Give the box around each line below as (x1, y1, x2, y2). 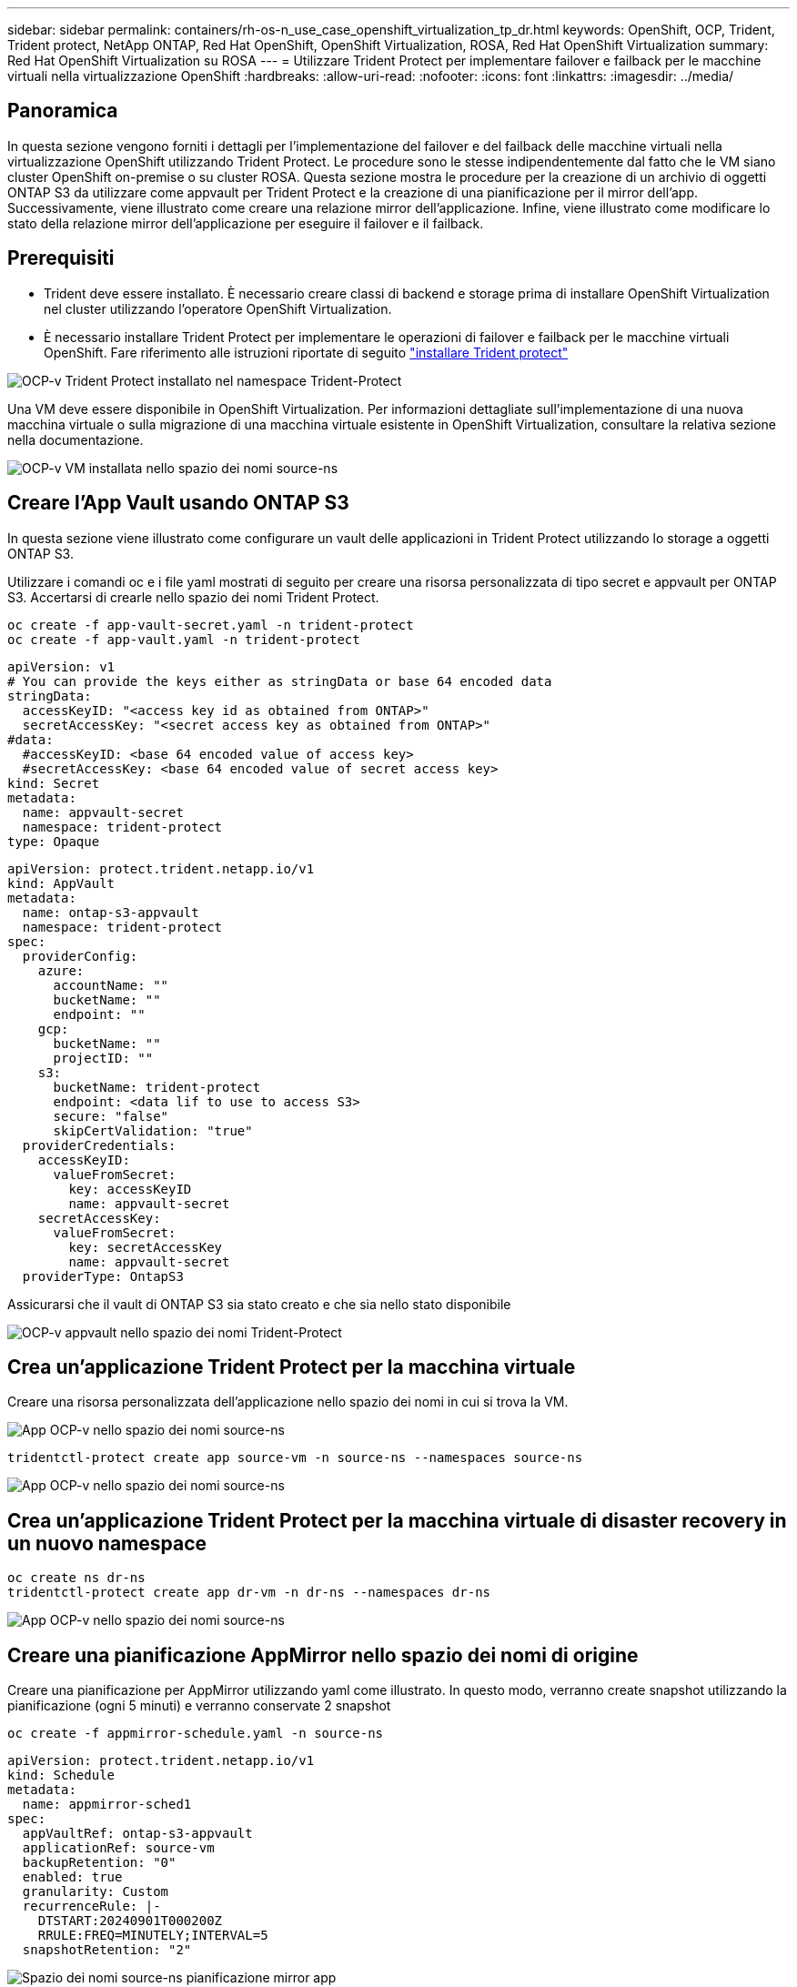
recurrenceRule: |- (22, 1899, 161, 1914)
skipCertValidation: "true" (53, 1123, 253, 1138)
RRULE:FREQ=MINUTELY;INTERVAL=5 (37, 1928, 268, 1943)
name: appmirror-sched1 (22, 1797, 192, 1812)
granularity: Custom (22, 1884, 169, 1900)
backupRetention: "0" (22, 1855, 177, 1871)
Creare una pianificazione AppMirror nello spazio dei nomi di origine (7, 1643, 639, 1667)
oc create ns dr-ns (7, 1570, 146, 1586)
